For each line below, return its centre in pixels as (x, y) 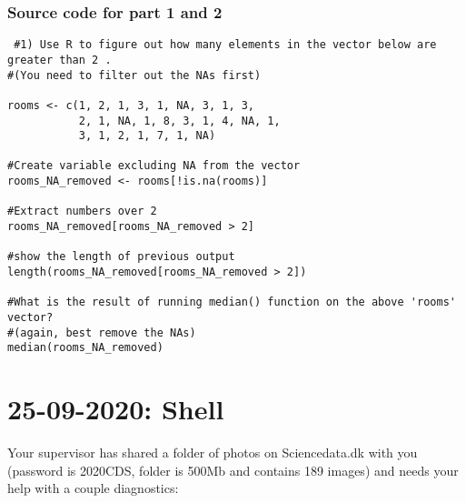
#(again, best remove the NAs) (102, 332)
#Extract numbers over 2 (82, 211)
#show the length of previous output (121, 257)
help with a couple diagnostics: (93, 488)
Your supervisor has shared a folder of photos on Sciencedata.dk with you (213, 453)
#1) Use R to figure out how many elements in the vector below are (225, 45)
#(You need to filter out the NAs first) (134, 75)
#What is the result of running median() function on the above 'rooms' (232, 302)
